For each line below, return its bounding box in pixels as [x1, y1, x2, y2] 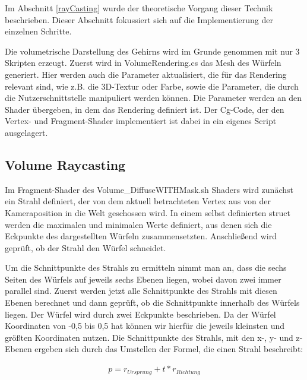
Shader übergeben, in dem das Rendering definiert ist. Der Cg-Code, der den [5, 103, 284, 115]
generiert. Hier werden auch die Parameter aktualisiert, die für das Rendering [5, 68, 287, 80]
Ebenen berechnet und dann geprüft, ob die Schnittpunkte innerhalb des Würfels [5, 296, 300, 309]
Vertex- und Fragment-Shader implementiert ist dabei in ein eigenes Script [5, 115, 277, 127]
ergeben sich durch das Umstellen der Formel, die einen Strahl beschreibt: [34, 343, 303, 355]
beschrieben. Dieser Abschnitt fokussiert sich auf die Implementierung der [5, 13, 273, 26]
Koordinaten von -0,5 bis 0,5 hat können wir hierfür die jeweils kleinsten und [5, 319, 284, 332]
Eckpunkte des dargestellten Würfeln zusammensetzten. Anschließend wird [5, 230, 277, 242]
